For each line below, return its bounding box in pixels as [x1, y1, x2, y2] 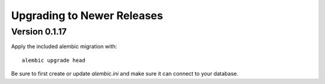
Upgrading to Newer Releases [11, 9, 164, 22]
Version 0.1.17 [11, 26, 67, 37]
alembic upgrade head [22, 57, 85, 64]
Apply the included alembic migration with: [11, 43, 117, 50]
